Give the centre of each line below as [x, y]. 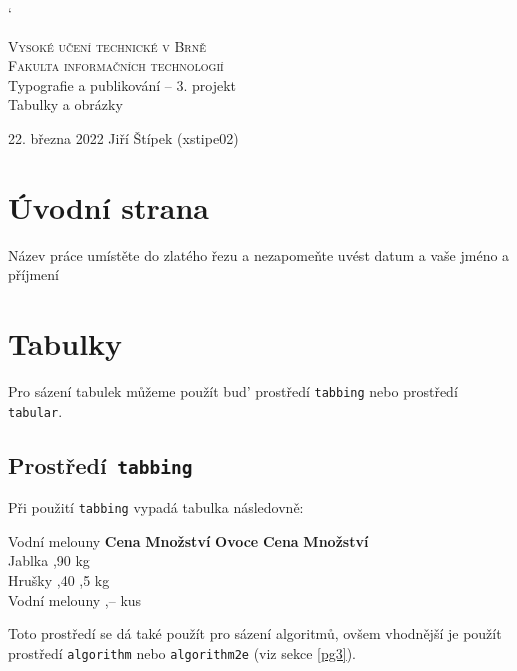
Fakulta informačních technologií [116, 65]
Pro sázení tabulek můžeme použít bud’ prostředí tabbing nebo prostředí [233, 391]
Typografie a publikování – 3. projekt [122, 84]
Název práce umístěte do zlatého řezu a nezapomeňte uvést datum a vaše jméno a [259, 254]
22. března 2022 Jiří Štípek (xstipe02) [123, 137]
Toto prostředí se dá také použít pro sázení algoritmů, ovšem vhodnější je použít [255, 633]
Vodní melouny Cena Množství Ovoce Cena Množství [188, 540]
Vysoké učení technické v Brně [107, 45]
